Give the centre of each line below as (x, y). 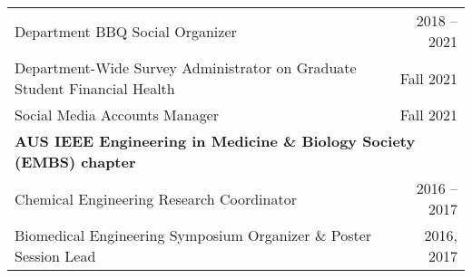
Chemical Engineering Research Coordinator (156, 198)
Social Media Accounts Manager (117, 115)
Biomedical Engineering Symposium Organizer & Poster (193, 235)
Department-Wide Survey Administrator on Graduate (186, 67)
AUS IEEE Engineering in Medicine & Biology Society (215, 141)
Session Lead (55, 256)
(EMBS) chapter (75, 162)
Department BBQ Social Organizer (126, 31)
